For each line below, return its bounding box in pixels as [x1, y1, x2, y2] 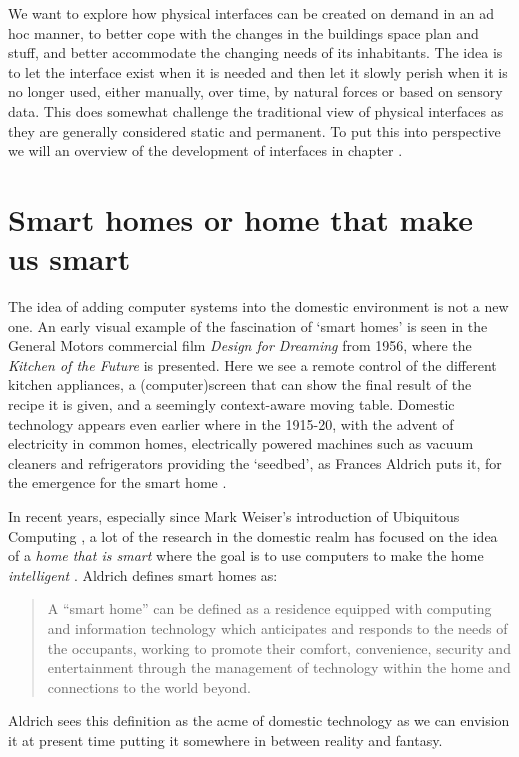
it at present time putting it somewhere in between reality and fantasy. [8, 729, 443, 750]
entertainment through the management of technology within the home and [47, 657, 511, 678]
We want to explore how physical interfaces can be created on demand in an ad [8, 3, 494, 23]
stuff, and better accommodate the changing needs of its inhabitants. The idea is [8, 42, 503, 63]
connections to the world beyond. [47, 676, 251, 697]
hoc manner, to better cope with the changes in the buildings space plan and [8, 22, 479, 43]
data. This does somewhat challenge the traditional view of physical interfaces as [8, 100, 504, 121]
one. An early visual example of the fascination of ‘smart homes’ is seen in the [8, 315, 488, 336]
